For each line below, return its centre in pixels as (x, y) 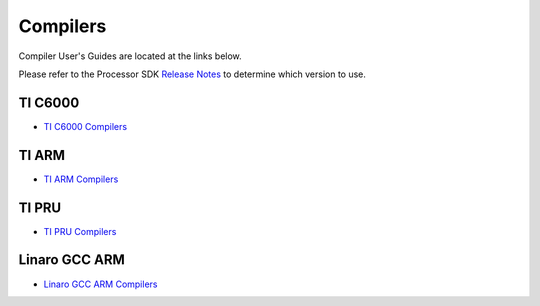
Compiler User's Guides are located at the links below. (130, 56)
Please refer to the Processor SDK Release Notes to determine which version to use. (192, 74)
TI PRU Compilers (80, 231)
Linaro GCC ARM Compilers (100, 284)
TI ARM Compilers (81, 179)
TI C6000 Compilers (85, 126)
